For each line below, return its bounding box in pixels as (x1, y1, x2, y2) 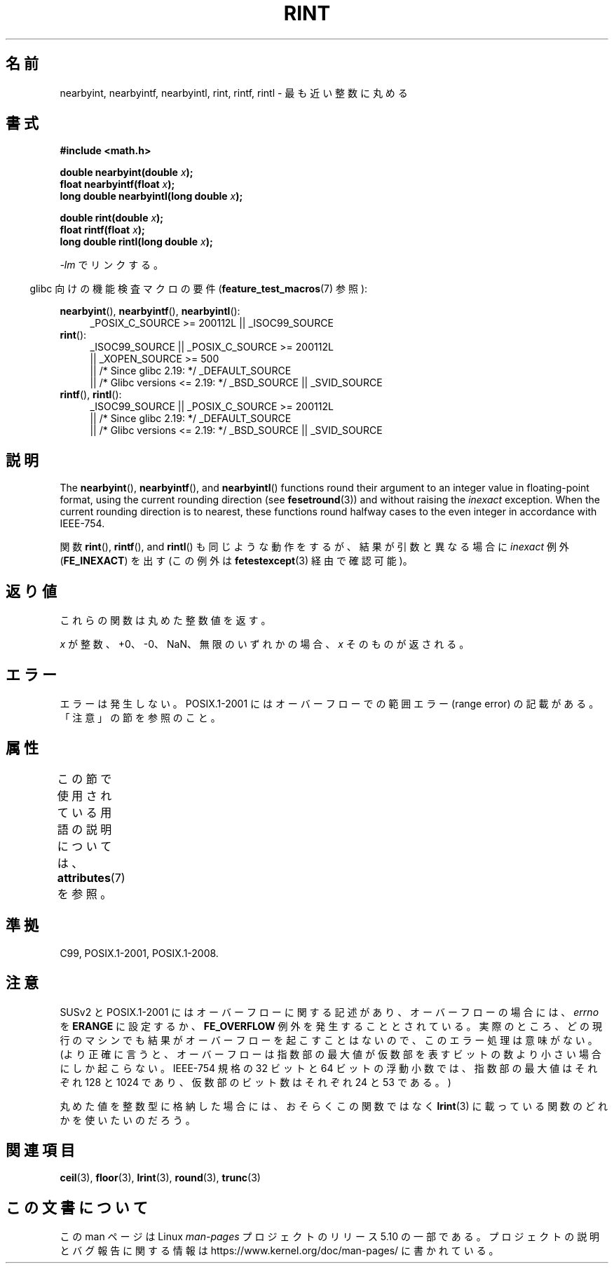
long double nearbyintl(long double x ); (60, 190, 243, 203)
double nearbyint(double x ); (60, 166, 193, 179)
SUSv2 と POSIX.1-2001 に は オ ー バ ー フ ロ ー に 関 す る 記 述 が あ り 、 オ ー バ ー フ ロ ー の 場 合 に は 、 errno (60, 1005, 599, 1018)
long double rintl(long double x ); (60, 236, 213, 248)
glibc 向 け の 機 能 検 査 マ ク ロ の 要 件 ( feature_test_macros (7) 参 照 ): (29, 283, 368, 295)
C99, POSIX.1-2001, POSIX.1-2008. (60, 946, 219, 959)
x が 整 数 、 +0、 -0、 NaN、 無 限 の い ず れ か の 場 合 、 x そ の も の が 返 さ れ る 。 (60, 638, 470, 651)
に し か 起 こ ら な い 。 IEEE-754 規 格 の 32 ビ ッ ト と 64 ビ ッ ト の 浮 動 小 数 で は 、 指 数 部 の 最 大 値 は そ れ (60, 1061, 598, 1074)
